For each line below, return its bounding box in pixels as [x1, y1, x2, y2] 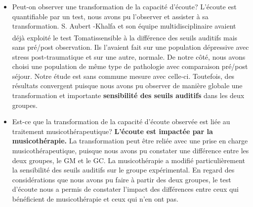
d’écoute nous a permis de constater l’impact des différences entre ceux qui [12, 184, 239, 194]
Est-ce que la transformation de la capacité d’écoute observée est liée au [12, 116, 230, 127]
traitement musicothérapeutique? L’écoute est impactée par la [12, 126, 213, 136]
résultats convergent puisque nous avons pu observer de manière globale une [12, 80, 243, 91]
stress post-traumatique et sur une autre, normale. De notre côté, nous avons [12, 51, 246, 62]
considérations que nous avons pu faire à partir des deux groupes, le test [12, 174, 231, 184]
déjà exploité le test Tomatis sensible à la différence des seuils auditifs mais [12, 32, 238, 42]
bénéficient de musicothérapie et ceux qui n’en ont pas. [12, 193, 178, 204]
